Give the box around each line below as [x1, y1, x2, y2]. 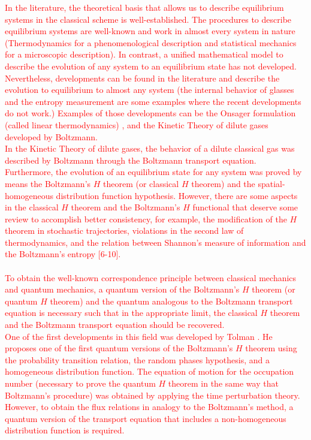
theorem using [245, 342, 297, 354]
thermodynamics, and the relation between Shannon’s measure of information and [5, 236, 306, 248]
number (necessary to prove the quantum [5, 377, 156, 389]
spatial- [258, 177, 285, 189]
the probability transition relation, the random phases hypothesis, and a [5, 353, 270, 366]
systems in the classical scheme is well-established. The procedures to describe [5, 13, 292, 25]
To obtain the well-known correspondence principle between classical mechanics [5, 271, 297, 284]
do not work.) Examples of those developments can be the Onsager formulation [5, 107, 296, 119]
